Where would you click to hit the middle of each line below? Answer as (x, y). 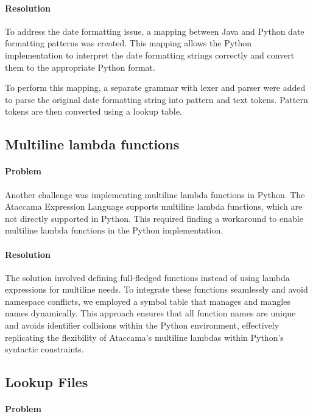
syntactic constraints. (44, 349)
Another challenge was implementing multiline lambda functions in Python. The (155, 194)
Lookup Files (47, 382)
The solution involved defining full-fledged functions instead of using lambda (147, 277)
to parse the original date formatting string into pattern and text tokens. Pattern (156, 99)
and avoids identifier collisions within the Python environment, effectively (142, 325)
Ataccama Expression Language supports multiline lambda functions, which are (154, 206)
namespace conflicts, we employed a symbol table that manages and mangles (148, 301)
